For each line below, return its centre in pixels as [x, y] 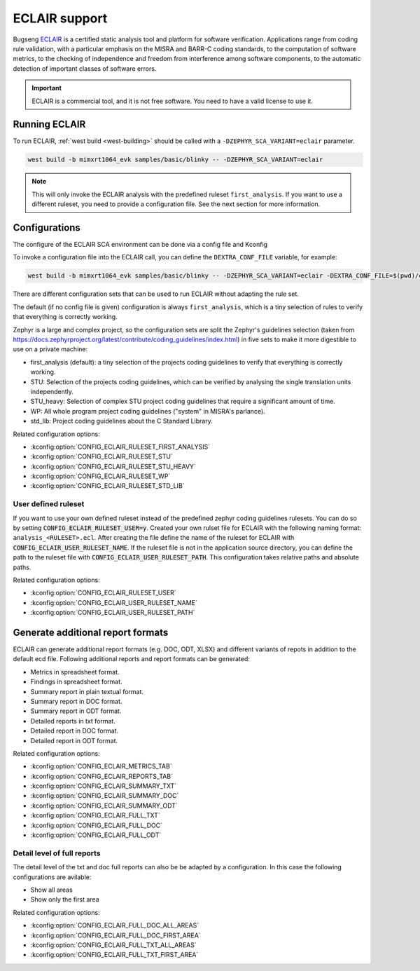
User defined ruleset [49, 504]
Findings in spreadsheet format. [76, 682]
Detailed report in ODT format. [74, 740]
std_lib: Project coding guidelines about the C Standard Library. [121, 421]
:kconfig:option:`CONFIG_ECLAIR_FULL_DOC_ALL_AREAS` [115, 925]
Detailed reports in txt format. [73, 721]
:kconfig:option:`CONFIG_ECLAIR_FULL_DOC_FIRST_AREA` [115, 935]
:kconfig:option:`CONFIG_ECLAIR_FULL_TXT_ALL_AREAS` [113, 945]
